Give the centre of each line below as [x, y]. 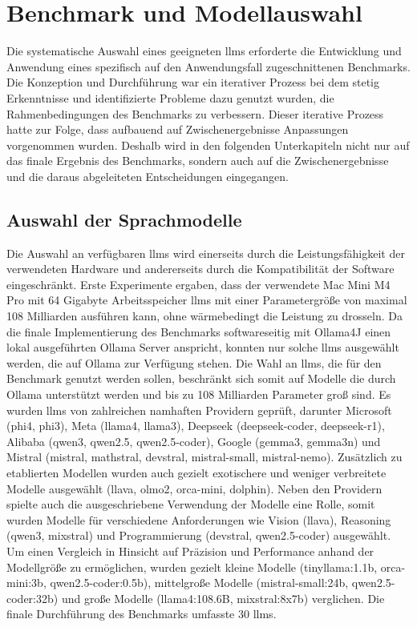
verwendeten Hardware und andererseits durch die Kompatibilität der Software [200, 269]
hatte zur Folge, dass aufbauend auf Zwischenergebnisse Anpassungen [178, 129]
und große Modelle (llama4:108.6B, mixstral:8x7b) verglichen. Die [223, 598]
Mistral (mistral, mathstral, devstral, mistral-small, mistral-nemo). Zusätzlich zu [204, 457]
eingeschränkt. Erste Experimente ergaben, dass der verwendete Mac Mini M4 [198, 284]
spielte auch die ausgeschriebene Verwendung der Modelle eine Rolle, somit [191, 504]
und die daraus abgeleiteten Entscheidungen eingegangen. [148, 176]
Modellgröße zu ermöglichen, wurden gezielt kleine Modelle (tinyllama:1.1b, [192, 567]
